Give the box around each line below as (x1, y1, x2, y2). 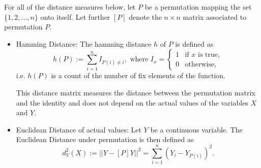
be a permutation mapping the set (144, 2, 252, 12)
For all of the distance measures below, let (4, 2, 136, 12)
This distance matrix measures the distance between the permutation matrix (16, 87, 255, 97)
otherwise (185, 60, 215, 68)
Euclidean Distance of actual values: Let (16, 124, 141, 135)
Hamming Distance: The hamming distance (16, 38, 152, 49)
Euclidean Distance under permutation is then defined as (16, 134, 194, 145)
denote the (129, 11, 162, 22)
